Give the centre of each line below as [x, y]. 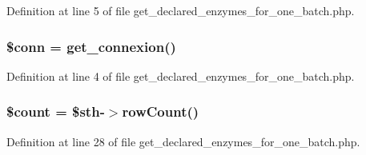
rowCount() [161, 111]
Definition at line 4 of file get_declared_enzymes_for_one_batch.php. [181, 76]
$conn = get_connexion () [91, 46]
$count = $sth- [56, 111]
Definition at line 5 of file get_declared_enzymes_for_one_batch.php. [181, 10]
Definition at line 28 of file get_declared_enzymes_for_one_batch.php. [183, 141]
